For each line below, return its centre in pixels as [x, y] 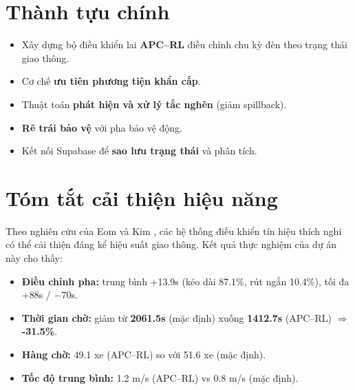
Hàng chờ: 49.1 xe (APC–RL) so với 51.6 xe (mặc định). [144, 354]
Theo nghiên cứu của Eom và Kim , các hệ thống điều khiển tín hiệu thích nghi [174, 230]
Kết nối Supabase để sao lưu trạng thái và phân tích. [139, 151]
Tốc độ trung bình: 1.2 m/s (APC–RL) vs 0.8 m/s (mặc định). [160, 377]
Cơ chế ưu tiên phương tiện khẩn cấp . [111, 81]
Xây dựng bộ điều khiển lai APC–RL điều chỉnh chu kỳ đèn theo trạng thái [184, 44]
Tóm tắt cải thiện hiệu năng [142, 197]
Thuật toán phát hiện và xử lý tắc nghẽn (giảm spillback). [154, 104]
